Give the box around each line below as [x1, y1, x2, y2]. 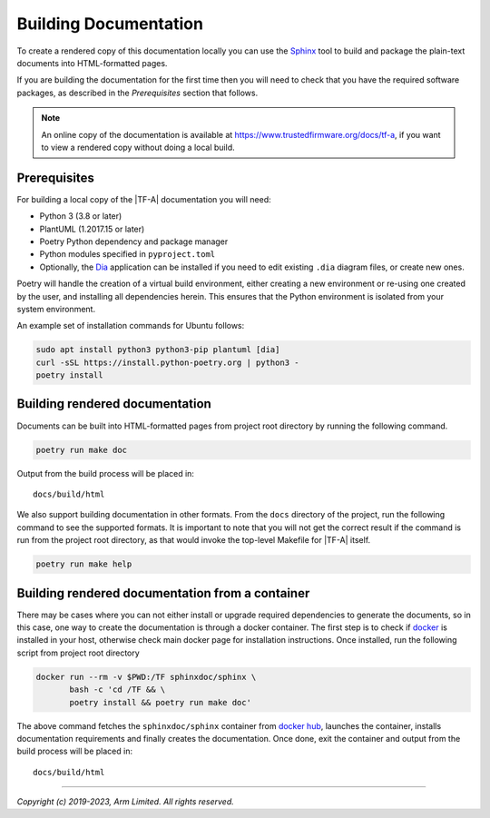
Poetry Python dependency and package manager [39, 236, 229, 247]
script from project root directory [16, 647, 140, 658]
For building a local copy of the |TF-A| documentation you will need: [16, 193, 271, 204]
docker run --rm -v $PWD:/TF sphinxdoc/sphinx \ [35, 672, 257, 682]
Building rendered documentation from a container [16, 586, 310, 601]
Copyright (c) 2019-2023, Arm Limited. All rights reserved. [16, 796, 235, 807]
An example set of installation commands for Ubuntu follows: [16, 320, 245, 331]
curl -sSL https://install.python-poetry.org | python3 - [35, 357, 299, 368]
